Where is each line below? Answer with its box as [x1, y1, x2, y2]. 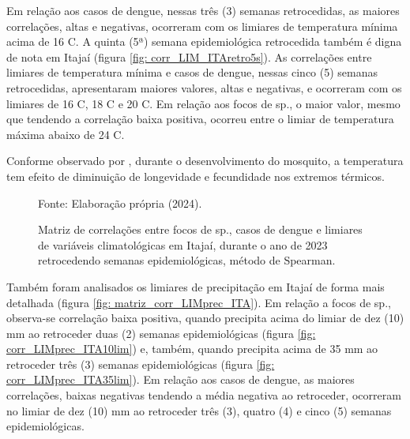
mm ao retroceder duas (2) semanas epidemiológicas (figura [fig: [6, 325, 316, 341]
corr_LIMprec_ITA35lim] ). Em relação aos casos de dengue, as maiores [6, 371, 355, 388]
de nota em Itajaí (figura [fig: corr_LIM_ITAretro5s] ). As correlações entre [6, 48, 372, 65]
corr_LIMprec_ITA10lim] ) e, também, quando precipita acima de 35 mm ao [6, 340, 378, 357]
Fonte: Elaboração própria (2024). [38, 194, 202, 211]
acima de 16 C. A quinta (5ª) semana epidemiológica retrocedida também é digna [6, 33, 402, 50]
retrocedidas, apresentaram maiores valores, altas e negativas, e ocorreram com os [6, 79, 402, 96]
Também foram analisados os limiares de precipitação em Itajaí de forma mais [6, 278, 385, 295]
